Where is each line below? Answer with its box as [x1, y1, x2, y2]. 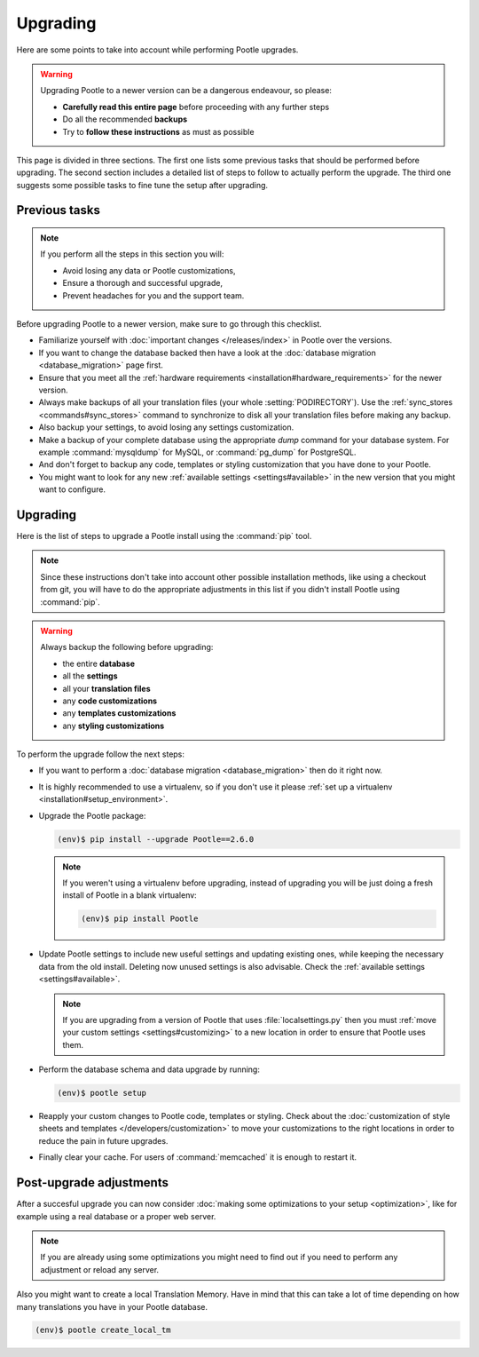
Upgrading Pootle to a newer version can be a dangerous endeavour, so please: [40, 85, 333, 96]
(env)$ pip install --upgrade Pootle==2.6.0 [57, 834, 255, 844]
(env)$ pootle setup [57, 1088, 146, 1099]
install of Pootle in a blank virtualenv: [62, 890, 197, 901]
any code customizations [62, 695, 158, 706]
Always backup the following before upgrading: [40, 642, 214, 653]
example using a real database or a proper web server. [16, 1210, 216, 1221]
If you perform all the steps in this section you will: [40, 249, 224, 259]
